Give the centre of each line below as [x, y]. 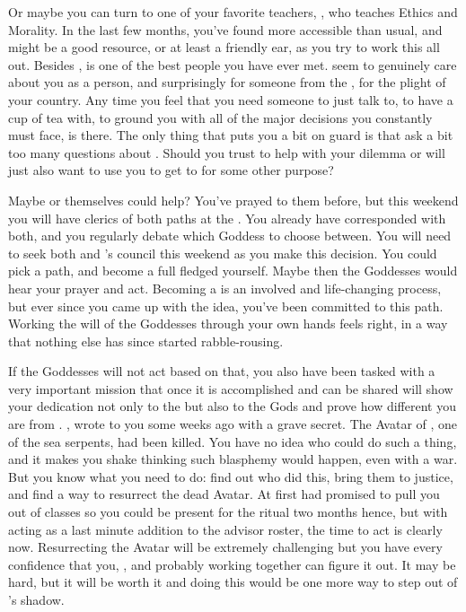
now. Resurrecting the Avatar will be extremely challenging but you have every [225, 547]
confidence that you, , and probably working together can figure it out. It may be [232, 564]
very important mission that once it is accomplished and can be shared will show [231, 388]
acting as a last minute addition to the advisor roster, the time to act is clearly [225, 529]
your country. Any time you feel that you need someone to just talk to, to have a [231, 99]
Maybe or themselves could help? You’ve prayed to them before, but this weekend [233, 200]
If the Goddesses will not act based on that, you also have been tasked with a [222, 371]
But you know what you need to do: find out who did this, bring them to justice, [231, 476]
